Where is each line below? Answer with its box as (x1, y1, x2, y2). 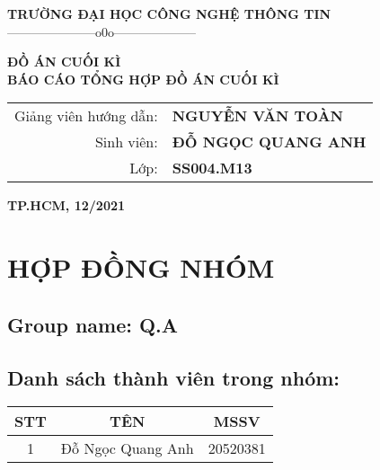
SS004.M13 (172, 157, 252, 179)
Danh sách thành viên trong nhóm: (7, 363, 340, 391)
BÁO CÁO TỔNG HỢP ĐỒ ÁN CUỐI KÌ (7, 69, 279, 88)
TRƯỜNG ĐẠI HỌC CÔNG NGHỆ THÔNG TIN (7, 4, 331, 22)
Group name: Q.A (7, 310, 179, 338)
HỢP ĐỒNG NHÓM (7, 249, 275, 286)
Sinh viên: (94, 131, 158, 153)
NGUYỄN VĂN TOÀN (172, 105, 343, 127)
